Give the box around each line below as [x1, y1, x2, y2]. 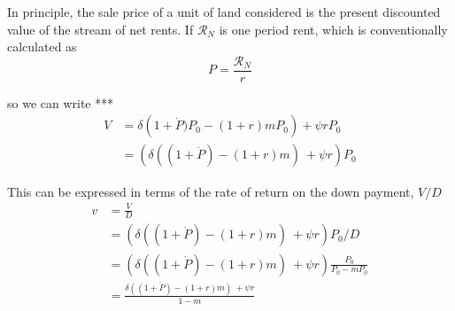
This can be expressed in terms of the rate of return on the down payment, [7, 182, 414, 200]
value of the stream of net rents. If [7, 19, 194, 38]
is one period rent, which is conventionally [219, 19, 448, 38]
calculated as [7, 37, 77, 56]
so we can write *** [7, 93, 114, 112]
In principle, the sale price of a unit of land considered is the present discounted [7, 3, 441, 20]
